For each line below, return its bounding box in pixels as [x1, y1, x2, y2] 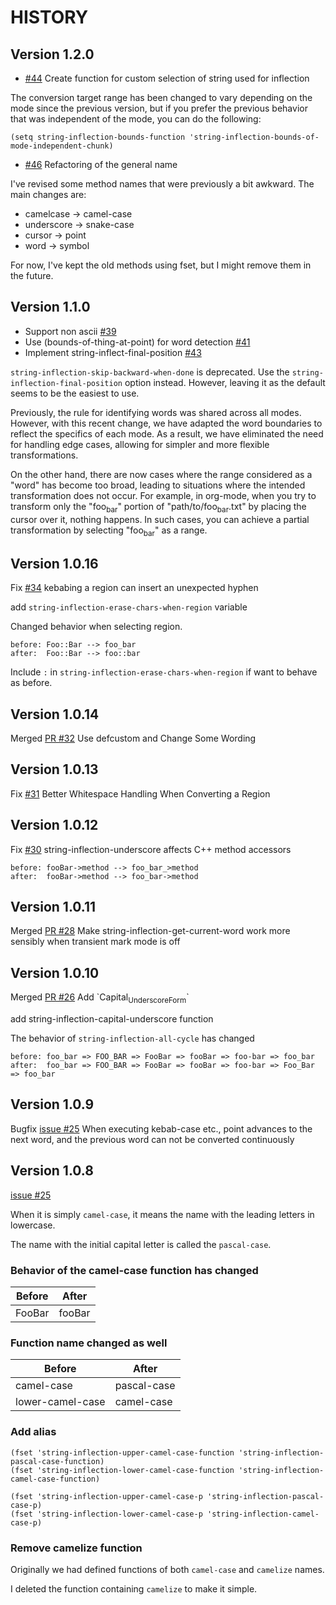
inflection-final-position [10, 378, 123, 388]
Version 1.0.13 [10, 761, 99, 778]
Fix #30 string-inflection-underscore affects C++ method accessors [10, 843, 292, 855]
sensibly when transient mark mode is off [10, 936, 181, 948]
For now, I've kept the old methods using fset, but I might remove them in [10, 259, 312, 271]
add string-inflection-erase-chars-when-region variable [10, 601, 248, 613]
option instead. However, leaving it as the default [124, 376, 326, 388]
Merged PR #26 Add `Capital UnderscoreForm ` [10, 991, 190, 1006]
